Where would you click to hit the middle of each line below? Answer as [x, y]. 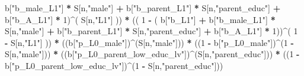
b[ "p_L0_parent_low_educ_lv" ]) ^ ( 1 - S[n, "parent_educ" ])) [114, 65]
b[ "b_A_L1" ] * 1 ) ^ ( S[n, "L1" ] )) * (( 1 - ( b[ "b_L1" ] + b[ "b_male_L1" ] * [140, 19]
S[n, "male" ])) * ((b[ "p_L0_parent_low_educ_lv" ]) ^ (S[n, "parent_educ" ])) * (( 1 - [152, 54]
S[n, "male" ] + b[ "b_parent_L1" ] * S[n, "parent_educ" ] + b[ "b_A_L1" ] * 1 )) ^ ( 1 [151, 31]
